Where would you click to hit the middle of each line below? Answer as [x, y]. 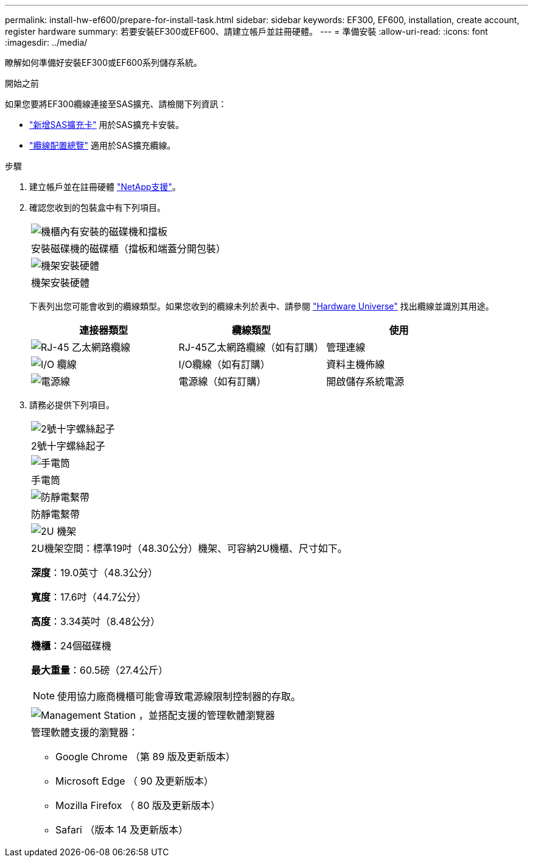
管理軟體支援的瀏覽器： [85, 732]
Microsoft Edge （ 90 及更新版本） [135, 781]
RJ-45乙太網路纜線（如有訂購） [251, 347]
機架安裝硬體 [61, 283]
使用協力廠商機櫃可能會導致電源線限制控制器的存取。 [179, 696]
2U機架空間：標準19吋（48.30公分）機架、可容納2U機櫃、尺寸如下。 [189, 548]
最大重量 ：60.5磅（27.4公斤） [100, 670]
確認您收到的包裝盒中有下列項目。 [97, 207]
